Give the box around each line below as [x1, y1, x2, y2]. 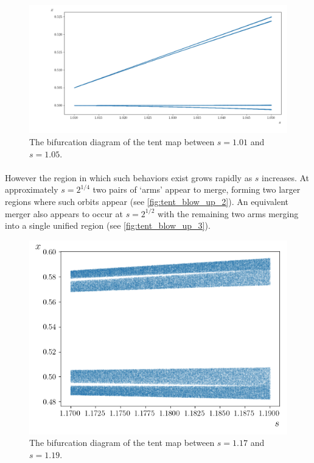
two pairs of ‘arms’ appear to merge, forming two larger [92, 183, 301, 196]
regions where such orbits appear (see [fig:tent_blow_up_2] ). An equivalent [5, 195, 288, 207]
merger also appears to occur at [5, 207, 123, 220]
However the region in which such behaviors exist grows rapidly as [5, 171, 253, 184]
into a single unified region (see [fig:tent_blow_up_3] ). [5, 219, 211, 232]
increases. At [262, 171, 310, 184]
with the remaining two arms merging [158, 207, 299, 220]
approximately [5, 183, 58, 196]
